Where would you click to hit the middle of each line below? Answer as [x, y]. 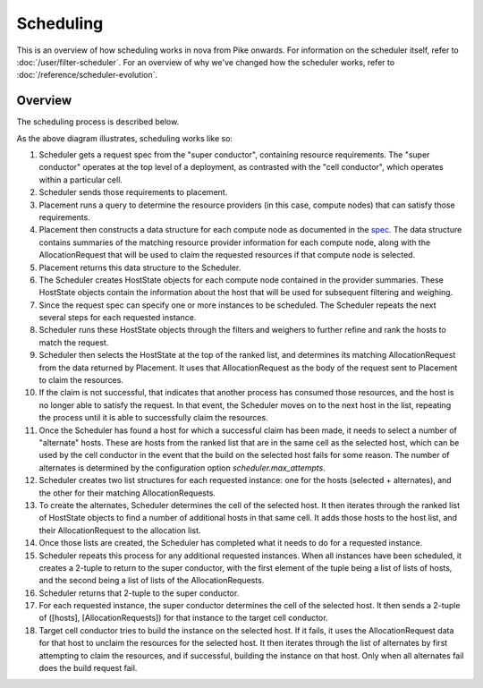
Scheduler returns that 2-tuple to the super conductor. [139, 593]
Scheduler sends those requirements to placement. [133, 192]
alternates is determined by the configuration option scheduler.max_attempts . [182, 467]
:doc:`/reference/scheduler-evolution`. [87, 75]
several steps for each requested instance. [118, 318]
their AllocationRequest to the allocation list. [120, 530]
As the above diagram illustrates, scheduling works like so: [124, 138]
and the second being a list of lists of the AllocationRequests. [152, 581]
